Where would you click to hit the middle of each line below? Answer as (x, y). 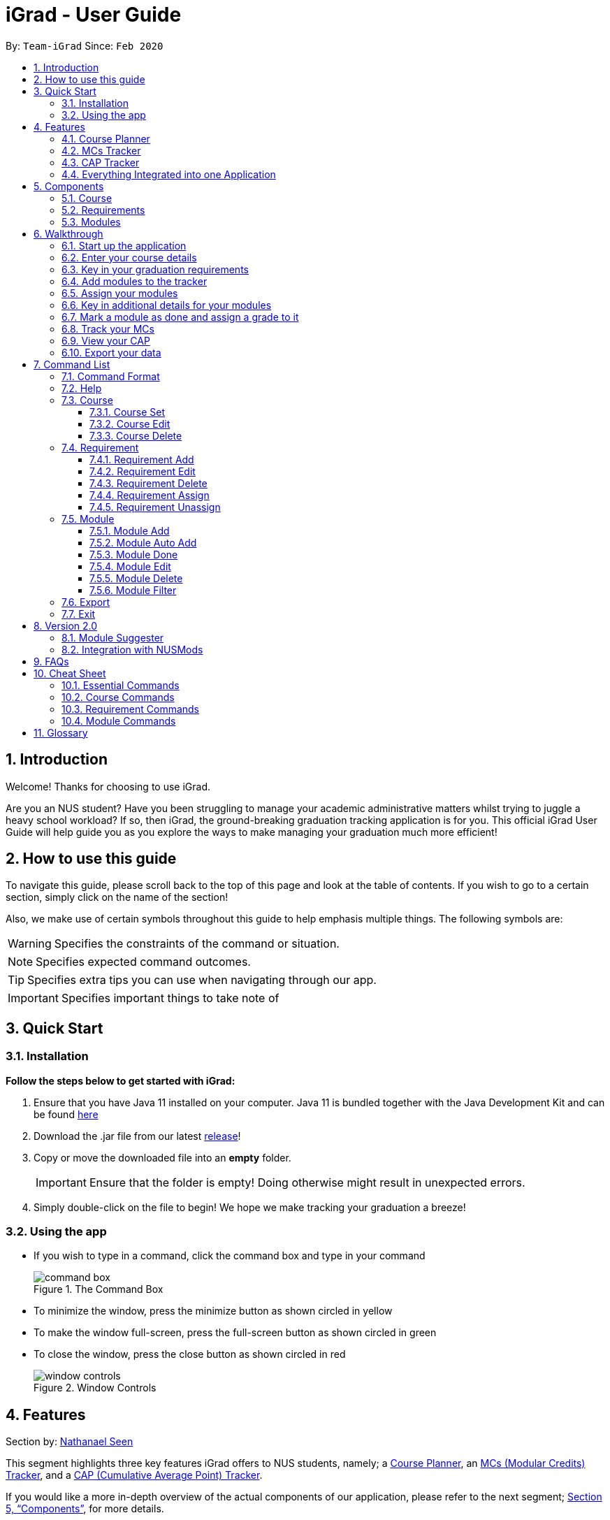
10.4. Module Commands (119, 721)
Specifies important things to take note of (170, 998)
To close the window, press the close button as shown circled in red (190, 1354)
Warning (30, 944)
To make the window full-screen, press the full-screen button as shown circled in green (235, 1333)
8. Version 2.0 (66, 625)
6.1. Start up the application (124, 245)
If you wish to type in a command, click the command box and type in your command (230, 1256)
